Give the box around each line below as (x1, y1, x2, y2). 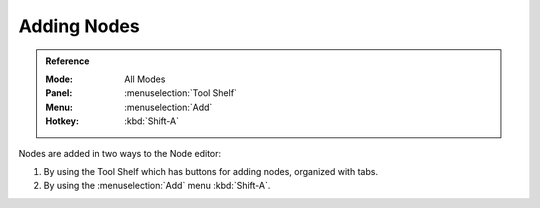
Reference (45, 55, 90, 67)
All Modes (124, 73, 166, 85)
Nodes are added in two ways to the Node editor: (18, 147, 222, 159)
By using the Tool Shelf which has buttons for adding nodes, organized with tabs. (43, 165, 379, 177)
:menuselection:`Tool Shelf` (124, 87, 237, 99)
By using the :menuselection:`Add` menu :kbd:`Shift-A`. (43, 180, 271, 192)
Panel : (45, 87, 73, 99)
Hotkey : (45, 115, 80, 127)
